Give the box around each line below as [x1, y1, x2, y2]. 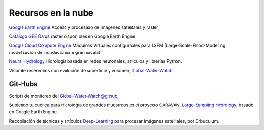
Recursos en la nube [9, 7, 94, 18]
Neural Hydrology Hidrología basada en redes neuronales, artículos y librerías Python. [9, 58, 182, 64]
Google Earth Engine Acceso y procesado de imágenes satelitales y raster [9, 25, 158, 30]
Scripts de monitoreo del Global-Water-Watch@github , [9, 93, 119, 99]
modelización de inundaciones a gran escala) [9, 49, 101, 55]
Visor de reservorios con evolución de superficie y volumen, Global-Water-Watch [9, 67, 173, 73]
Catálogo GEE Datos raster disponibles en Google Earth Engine [9, 33, 136, 39]
